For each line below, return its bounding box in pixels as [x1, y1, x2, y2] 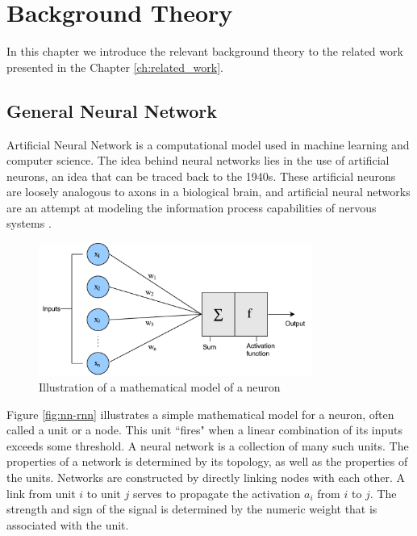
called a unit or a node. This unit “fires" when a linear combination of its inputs [6, 421, 403, 438]
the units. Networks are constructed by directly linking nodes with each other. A [6, 468, 406, 485]
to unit [86, 484, 121, 501]
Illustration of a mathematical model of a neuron [39, 378, 281, 395]
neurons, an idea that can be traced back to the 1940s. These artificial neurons [6, 167, 396, 184]
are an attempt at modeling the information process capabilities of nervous [6, 199, 377, 216]
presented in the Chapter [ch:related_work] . [6, 58, 223, 75]
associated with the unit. [6, 516, 129, 533]
